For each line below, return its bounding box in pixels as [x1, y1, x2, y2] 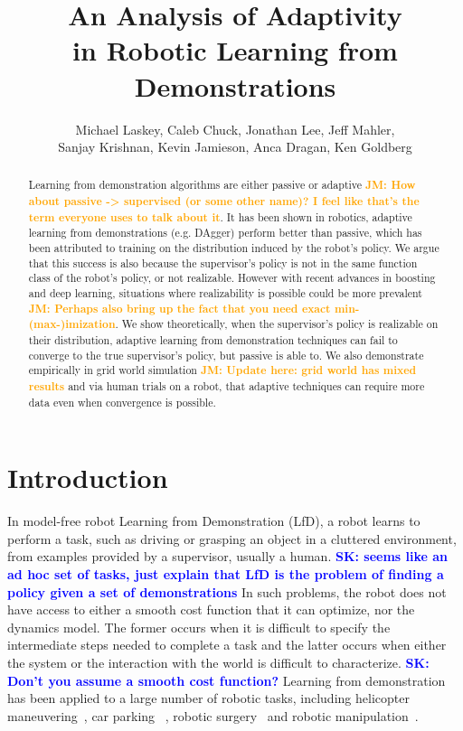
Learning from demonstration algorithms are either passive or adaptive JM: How [28, 177, 416, 193]
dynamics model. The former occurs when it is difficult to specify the [7, 617, 391, 636]
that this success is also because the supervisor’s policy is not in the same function [28, 255, 418, 270]
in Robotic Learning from [72, 32, 398, 69]
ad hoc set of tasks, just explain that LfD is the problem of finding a [7, 565, 444, 584]
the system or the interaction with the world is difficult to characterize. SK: [7, 653, 430, 672]
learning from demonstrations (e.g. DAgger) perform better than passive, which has [28, 225, 422, 240]
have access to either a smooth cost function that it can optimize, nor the [7, 600, 415, 619]
